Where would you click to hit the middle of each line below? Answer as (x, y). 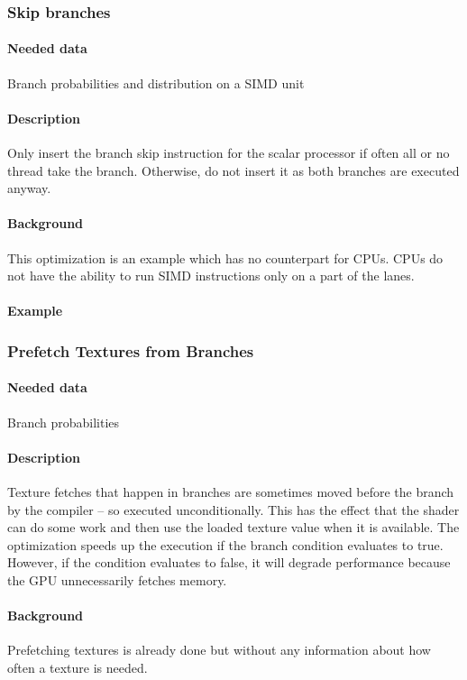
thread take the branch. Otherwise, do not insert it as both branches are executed (233, 170)
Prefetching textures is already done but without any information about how (219, 650)
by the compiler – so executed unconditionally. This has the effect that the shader (233, 509)
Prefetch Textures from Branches (131, 350)
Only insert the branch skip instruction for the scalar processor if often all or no (229, 153)
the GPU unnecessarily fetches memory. (117, 579)
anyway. (29, 188)
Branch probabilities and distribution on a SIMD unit (156, 83)
